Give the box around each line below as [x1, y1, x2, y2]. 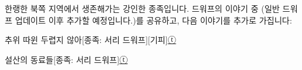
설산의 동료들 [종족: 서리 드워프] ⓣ [5, 53, 128, 65]
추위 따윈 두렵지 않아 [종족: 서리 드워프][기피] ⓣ [5, 34, 176, 46]
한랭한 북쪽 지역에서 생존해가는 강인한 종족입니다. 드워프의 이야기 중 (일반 [5, 2, 280, 14]
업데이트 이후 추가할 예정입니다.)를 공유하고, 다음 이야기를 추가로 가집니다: [15, 14, 293, 26]
